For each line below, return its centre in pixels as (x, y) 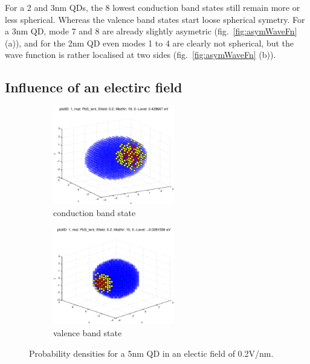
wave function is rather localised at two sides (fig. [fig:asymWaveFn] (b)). (140, 55)
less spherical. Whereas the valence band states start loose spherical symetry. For (155, 19)
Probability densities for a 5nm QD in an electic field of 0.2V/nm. (151, 353)
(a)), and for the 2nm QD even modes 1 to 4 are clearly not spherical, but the (150, 43)
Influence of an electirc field (94, 87)
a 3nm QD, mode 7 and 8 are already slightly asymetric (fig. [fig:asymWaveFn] (151, 31)
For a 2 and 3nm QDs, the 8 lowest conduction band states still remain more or (153, 7)
